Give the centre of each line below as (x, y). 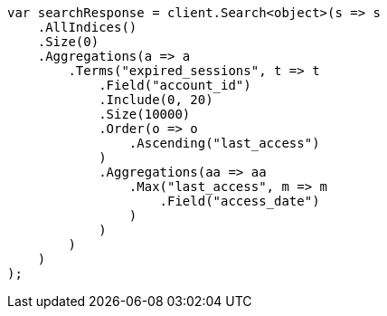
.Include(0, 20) (156, 100)
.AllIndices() (87, 27)
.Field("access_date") (240, 201)
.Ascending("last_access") (224, 143)
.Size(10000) (145, 114)
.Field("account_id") (175, 85)
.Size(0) (68, 42)
